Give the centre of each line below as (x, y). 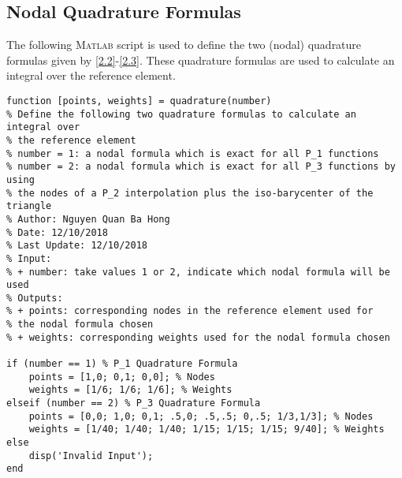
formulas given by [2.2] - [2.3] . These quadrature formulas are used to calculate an (201, 60)
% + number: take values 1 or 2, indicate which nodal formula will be (198, 272)
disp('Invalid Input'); (91, 456)
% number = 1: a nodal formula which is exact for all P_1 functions (193, 153)
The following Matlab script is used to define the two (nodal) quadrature (184, 45)
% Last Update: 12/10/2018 (77, 246)
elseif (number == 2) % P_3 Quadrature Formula (134, 403)
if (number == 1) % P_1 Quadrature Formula (122, 364)
